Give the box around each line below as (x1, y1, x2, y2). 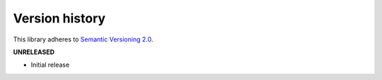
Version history (13, 11, 106, 26)
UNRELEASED (13, 48, 55, 56)
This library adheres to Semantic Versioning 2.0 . (13, 35, 154, 44)
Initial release (30, 60, 70, 69)
